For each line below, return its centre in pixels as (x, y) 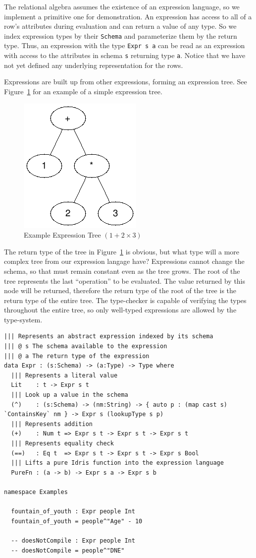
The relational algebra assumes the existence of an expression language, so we (122, 6)
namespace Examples (36, 492)
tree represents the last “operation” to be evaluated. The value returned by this (125, 280)
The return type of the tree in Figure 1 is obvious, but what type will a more (122, 251)
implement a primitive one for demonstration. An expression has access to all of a (128, 16)
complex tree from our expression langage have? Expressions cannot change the (124, 261)
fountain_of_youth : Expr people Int (73, 512)
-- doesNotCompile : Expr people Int (73, 540)
